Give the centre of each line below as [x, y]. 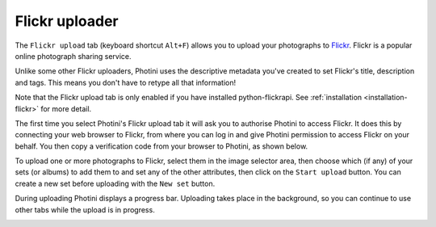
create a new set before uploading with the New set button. [115, 183]
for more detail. [66, 108]
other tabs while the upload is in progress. [85, 209]
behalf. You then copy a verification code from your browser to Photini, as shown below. [161, 146]
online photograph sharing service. [73, 56]
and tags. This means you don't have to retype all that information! [126, 82]
